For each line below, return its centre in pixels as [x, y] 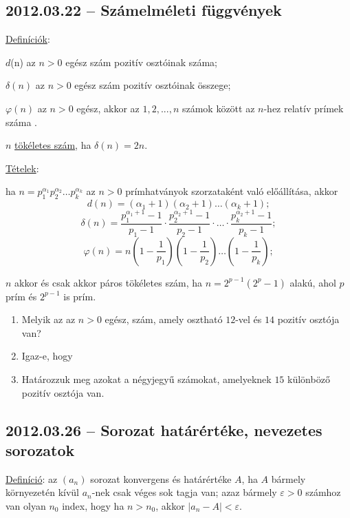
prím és [21, 296]
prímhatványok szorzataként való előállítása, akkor [232, 191]
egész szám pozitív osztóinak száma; [141, 62]
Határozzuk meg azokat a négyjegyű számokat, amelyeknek [146, 379]
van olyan [26, 505]
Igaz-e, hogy [47, 356]
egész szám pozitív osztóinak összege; [153, 85]
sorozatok [40, 449]
